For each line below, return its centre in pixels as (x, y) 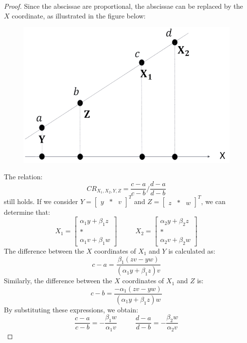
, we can (213, 201)
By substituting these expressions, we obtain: (71, 309)
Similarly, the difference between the (58, 281)
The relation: (23, 176)
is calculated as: (192, 250)
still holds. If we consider (41, 201)
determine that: (27, 212)
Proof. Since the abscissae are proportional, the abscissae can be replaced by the (123, 6)
